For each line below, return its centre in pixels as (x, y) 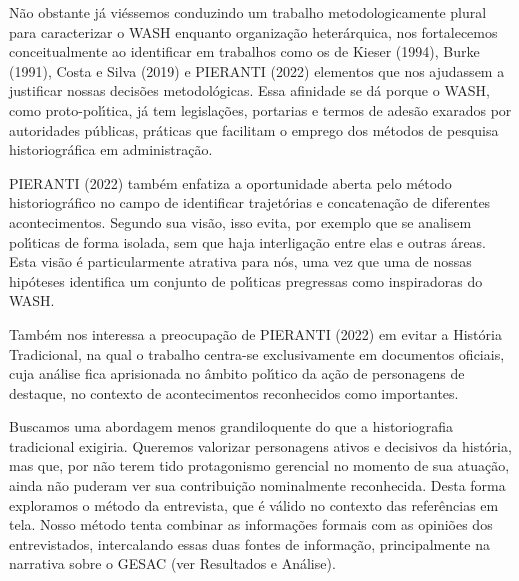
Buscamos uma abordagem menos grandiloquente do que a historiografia (231, 426)
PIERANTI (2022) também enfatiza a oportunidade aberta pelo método (230, 182)
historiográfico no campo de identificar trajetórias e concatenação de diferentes (250, 202)
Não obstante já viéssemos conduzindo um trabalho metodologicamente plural (248, 12)
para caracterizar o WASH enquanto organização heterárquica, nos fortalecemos (253, 31)
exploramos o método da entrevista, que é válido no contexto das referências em (254, 504)
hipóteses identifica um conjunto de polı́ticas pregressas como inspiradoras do (246, 280)
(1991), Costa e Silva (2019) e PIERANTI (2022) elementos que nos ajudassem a (257, 70)
